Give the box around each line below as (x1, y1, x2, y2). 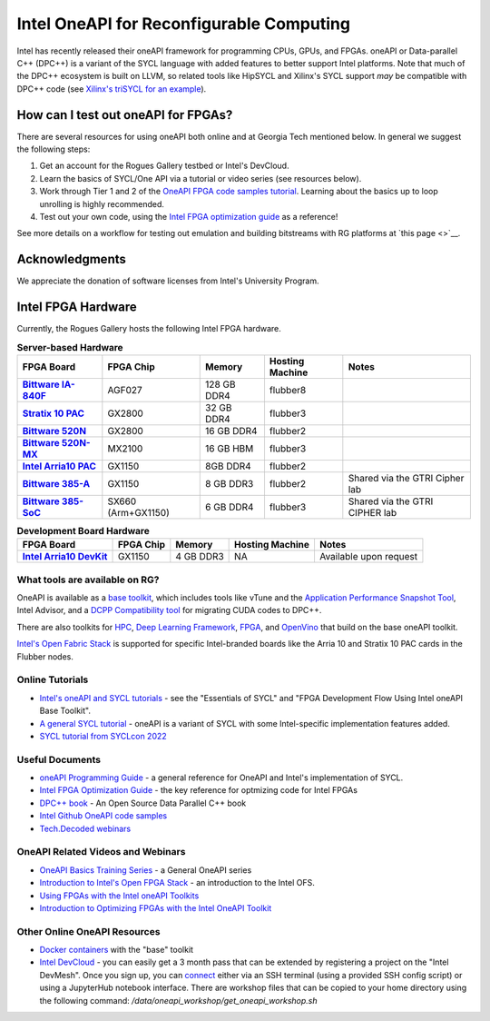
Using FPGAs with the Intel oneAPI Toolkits (39, 890, 200, 901)
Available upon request (318, 550, 417, 563)
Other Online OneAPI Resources (16, 925, 161, 937)
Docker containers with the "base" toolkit (39, 945, 194, 956)
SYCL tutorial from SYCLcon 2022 (39, 730, 167, 741)
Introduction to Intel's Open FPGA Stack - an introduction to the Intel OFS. (39, 877, 315, 888)
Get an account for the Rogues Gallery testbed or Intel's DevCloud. (39, 160, 289, 172)
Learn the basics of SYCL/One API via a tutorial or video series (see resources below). (39, 173, 362, 183)
